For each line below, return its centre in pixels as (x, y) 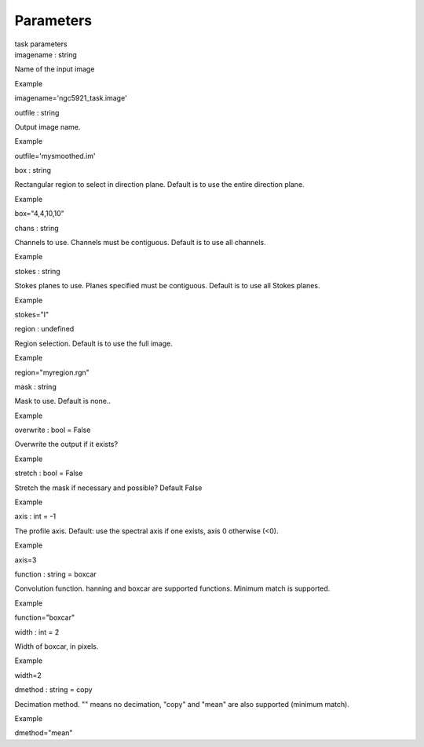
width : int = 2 (37, 632)
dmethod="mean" (44, 733)
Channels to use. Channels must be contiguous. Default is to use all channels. (140, 243)
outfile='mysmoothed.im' (55, 156)
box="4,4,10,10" (39, 214)
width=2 (28, 675)
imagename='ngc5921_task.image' (71, 98)
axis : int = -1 (35, 516)
